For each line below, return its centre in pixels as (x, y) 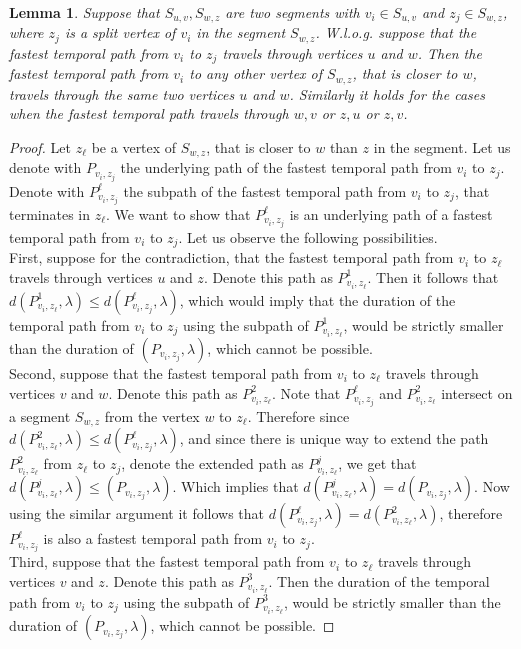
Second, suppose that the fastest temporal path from (171, 372)
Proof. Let (40, 147)
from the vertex (152, 415)
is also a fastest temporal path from (153, 538)
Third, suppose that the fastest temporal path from (167, 561)
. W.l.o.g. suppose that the (396, 32)
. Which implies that (235, 486)
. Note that (306, 392)
